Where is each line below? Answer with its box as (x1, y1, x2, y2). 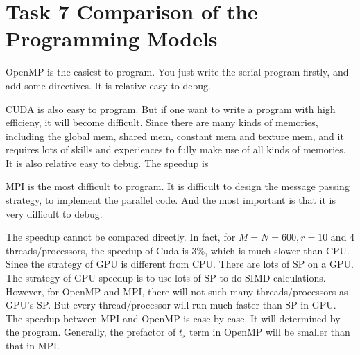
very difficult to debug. (6, 206, 103, 220)
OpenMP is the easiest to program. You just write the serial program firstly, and (6, 64, 349, 79)
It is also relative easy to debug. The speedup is (6, 155, 209, 170)
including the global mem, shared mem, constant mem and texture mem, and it (6, 128, 344, 143)
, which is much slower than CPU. (205, 243, 350, 257)
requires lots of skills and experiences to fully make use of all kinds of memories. (6, 142, 346, 157)
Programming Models (6, 24, 218, 53)
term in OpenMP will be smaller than (189, 324, 350, 339)
